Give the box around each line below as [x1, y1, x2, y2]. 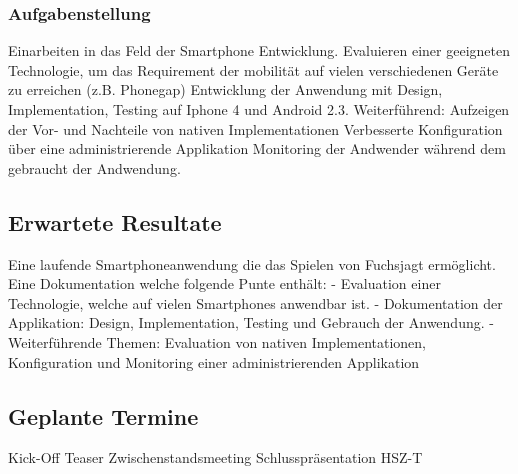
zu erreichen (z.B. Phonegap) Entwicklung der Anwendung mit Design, [8, 79, 443, 100]
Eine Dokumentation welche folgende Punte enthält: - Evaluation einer [8, 273, 441, 294]
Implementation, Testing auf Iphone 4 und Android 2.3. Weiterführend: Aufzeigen [8, 99, 510, 119]
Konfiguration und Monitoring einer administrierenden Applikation [8, 351, 420, 372]
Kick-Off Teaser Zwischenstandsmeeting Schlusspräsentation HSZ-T [8, 447, 423, 468]
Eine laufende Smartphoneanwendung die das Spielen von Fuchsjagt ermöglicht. [8, 253, 496, 274]
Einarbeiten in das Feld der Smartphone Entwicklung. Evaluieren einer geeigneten [8, 40, 510, 61]
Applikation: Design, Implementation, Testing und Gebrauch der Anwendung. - [8, 312, 494, 333]
